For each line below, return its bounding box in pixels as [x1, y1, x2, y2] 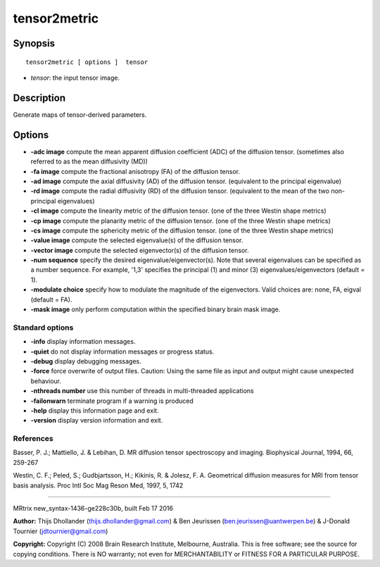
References [13, 434, 53, 444]
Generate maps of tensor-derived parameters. [13, 110, 147, 119]
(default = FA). [30, 295, 72, 304]
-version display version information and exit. [30, 416, 163, 425]
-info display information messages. [30, 337, 136, 346]
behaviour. [30, 377, 62, 385]
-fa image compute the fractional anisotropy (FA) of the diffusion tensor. [30, 167, 241, 175]
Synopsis [13, 37, 56, 49]
